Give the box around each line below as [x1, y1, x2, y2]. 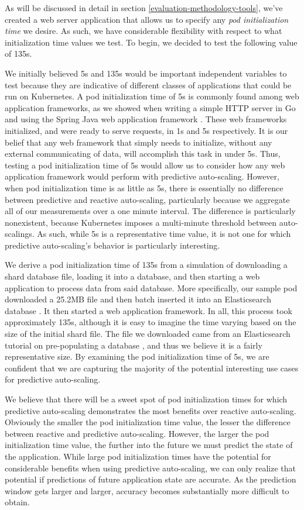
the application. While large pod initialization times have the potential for [5, 450, 271, 462]
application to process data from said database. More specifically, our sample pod [5, 281, 298, 294]
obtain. [5, 496, 30, 508]
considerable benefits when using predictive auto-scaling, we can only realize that [5, 461, 296, 474]
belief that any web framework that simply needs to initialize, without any [5, 136, 272, 148]
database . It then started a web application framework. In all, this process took [5, 304, 292, 316]
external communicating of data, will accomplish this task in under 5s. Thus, [5, 147, 281, 160]
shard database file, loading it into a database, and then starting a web [5, 270, 260, 282]
